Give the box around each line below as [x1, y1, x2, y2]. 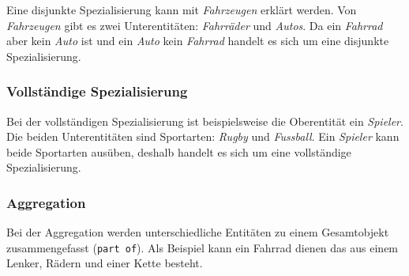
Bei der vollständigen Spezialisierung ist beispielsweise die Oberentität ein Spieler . [6, 112, 403, 129]
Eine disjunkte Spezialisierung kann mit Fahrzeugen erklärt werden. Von [6, 2, 357, 17]
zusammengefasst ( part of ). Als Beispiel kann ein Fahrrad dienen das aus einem [6, 239, 399, 255]
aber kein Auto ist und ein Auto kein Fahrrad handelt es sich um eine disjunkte [6, 32, 389, 49]
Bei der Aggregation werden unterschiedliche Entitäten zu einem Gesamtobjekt [6, 224, 389, 240]
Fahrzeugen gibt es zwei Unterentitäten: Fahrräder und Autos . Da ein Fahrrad [6, 17, 383, 33]
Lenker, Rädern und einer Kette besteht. [6, 255, 203, 271]
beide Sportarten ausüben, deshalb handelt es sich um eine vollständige [6, 143, 351, 160]
